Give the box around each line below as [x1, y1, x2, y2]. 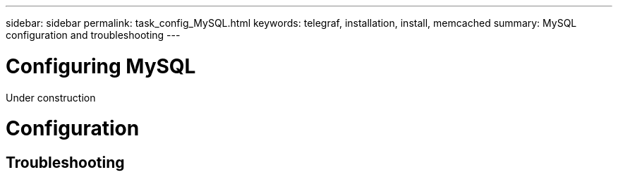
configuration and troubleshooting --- [6, 29, 181, 41]
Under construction [6, 91, 96, 104]
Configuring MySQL [6, 54, 196, 78]
